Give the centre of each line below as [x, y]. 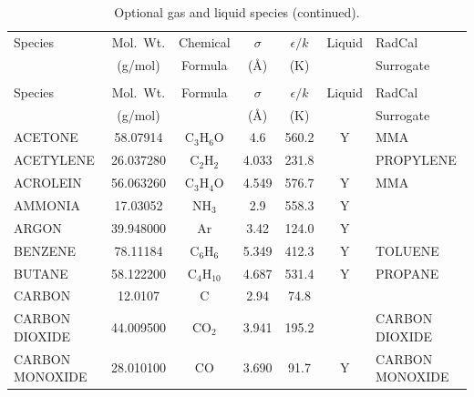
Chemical [204, 41]
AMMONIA [47, 205]
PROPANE [407, 273]
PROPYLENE [416, 160]
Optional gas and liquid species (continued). [237, 12]
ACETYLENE [54, 160]
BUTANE [41, 273]
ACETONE [46, 137]
